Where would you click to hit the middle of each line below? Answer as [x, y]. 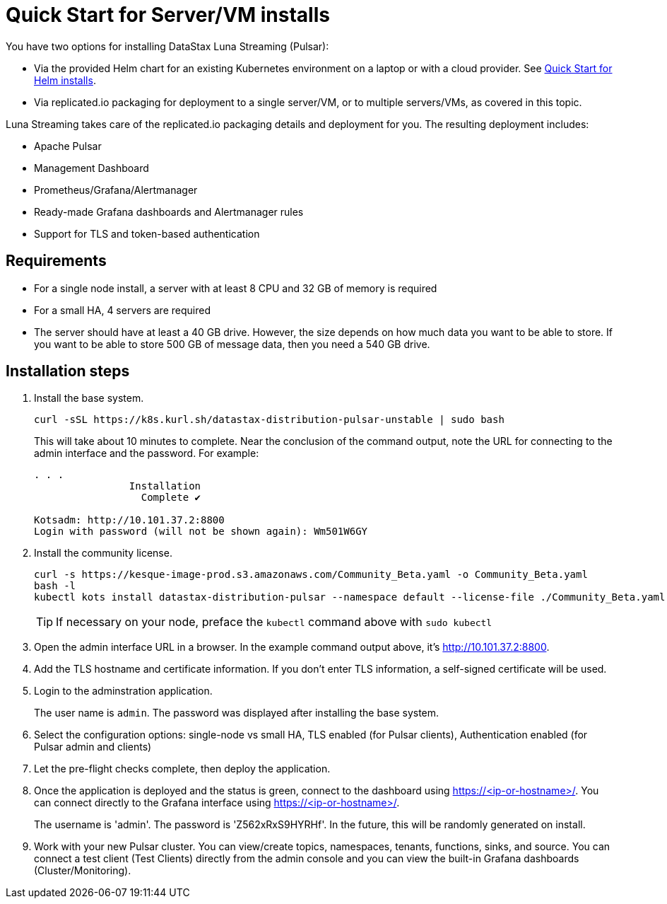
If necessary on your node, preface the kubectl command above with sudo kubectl [274, 622]
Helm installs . [65, 80]
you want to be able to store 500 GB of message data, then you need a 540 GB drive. [232, 344]
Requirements [56, 261]
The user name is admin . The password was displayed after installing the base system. [237, 713]
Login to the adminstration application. [123, 691]
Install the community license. [103, 553]
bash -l [55, 586]
